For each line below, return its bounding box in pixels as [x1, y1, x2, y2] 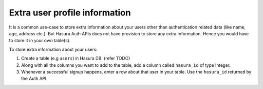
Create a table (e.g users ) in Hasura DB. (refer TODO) [21, 56, 130, 61]
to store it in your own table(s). [9, 38, 71, 44]
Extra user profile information [9, 7, 131, 18]
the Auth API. [21, 75, 48, 82]
